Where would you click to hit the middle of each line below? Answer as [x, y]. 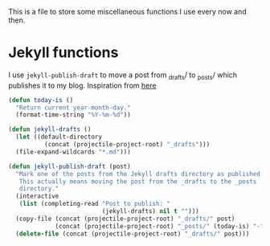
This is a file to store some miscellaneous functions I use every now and [127, 12]
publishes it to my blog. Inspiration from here [82, 85]
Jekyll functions [63, 53]
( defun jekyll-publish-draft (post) [70, 166]
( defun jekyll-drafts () [50, 129]
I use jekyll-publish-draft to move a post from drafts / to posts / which [123, 76]
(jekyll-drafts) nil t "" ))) [150, 211]
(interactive [37, 196]
